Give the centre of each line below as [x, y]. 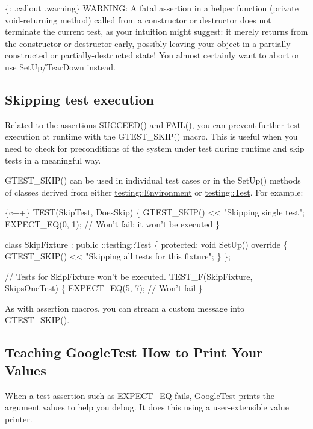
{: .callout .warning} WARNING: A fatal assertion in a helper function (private [152, 8]
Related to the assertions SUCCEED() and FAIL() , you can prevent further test [153, 124]
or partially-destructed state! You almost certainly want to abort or [175, 55]
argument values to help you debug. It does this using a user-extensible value [147, 407]
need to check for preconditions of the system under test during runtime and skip [155, 148]
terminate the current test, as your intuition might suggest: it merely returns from [156, 32]
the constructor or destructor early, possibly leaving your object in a [131, 43]
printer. [19, 418]
